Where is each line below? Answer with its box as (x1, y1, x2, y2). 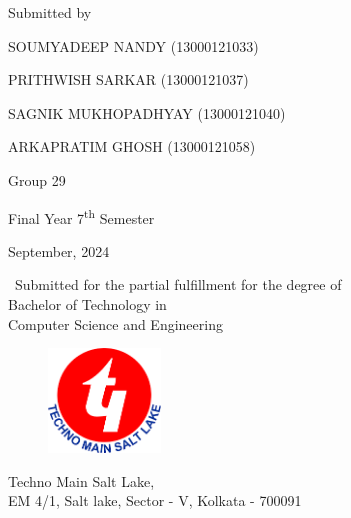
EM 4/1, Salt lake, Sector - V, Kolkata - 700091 (8, 490, 302, 511)
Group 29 (8, 169, 66, 190)
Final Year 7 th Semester (8, 204, 155, 228)
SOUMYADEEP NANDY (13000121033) (8, 35, 259, 56)
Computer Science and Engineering (8, 313, 223, 334)
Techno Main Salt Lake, (8, 470, 155, 491)
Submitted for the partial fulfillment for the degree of (15, 274, 342, 295)
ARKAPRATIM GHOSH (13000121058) (8, 136, 256, 157)
